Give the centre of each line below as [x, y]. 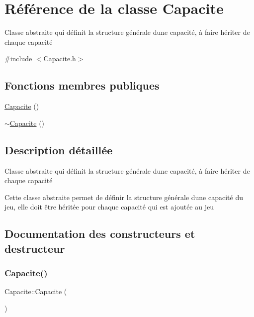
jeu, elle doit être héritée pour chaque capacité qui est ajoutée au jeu [109, 207]
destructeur [35, 248]
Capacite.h [60, 58]
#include [18, 58]
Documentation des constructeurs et [100, 234]
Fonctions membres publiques [82, 85]
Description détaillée [59, 150]
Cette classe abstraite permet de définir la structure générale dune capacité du [124, 197]
